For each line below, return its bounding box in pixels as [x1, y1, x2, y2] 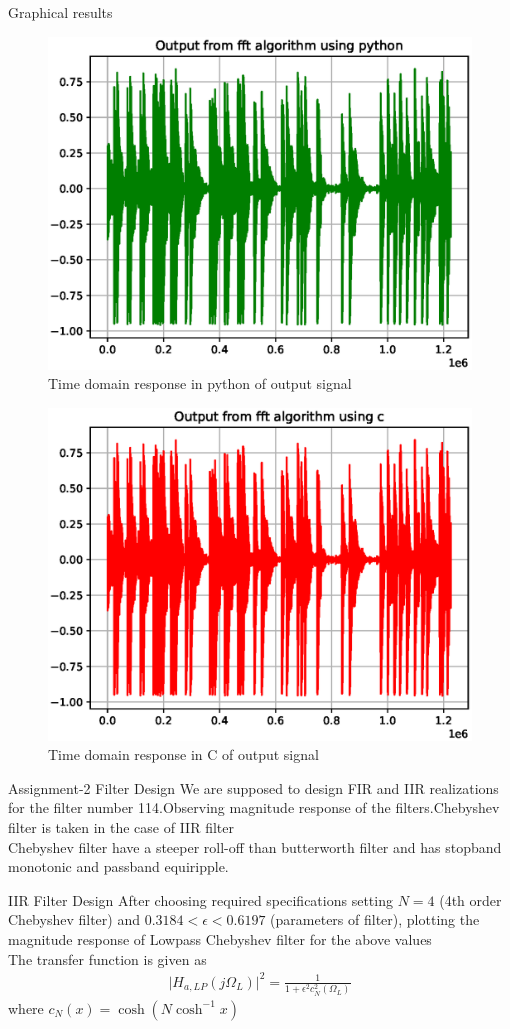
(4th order [439, 889, 502, 910]
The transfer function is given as [8, 948, 207, 969]
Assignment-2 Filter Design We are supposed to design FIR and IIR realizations [8, 777, 499, 798]
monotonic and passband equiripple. [8, 856, 229, 877]
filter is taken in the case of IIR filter [8, 816, 234, 837]
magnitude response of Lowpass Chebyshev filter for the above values [8, 928, 432, 949]
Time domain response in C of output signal [48, 744, 319, 765]
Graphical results [8, 2, 113, 22]
